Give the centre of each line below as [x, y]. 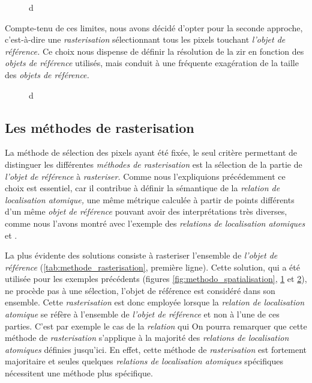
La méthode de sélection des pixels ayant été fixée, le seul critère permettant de [151, 152]
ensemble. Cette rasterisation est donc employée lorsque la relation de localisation [155, 302]
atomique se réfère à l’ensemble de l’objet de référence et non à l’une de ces [142, 314]
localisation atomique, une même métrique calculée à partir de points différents [150, 199]
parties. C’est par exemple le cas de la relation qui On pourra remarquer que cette [156, 326]
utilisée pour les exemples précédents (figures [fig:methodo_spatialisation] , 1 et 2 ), [156, 279]
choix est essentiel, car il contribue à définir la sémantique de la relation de [142, 188]
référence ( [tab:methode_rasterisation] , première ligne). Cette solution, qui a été [152, 267]
